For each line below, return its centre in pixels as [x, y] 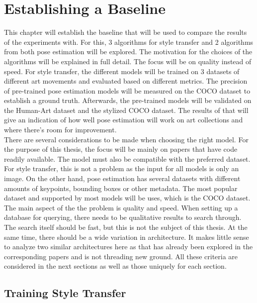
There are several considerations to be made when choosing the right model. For [126, 139]
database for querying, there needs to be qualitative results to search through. [123, 217]
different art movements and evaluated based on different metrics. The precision [126, 81]
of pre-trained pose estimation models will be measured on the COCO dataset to [127, 90]
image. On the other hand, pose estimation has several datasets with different [122, 178]
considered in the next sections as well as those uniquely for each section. [115, 266]
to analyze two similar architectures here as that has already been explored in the [128, 247]
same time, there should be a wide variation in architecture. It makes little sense [127, 237]
